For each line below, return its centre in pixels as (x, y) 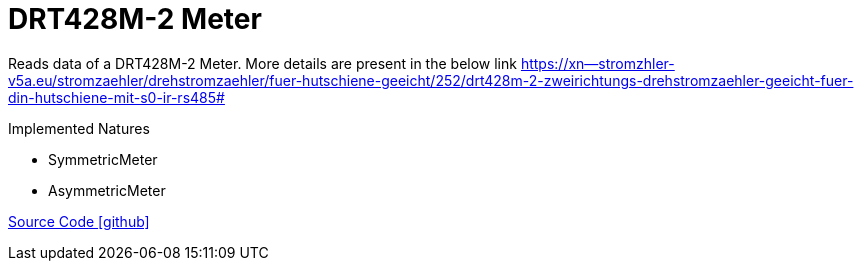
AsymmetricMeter (107, 190)
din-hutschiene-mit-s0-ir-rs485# (116, 97)
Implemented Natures (79, 128)
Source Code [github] (79, 221)
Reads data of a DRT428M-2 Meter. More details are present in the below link (262, 63)
